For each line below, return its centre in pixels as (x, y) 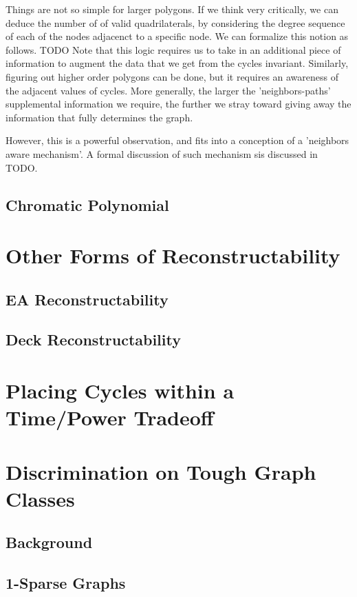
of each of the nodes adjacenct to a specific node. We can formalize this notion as (177, 36)
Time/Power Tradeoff (110, 417)
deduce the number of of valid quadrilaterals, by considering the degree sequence (175, 22)
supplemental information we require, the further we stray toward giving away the (178, 104)
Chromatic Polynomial (87, 204)
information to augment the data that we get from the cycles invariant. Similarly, (177, 63)
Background (49, 542)
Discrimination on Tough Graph (161, 471)
